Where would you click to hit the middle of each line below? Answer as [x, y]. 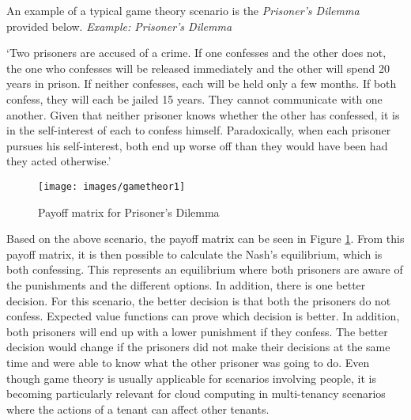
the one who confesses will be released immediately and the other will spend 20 [198, 68]
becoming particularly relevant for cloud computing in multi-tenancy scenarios [196, 394]
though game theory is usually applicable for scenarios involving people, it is [191, 378]
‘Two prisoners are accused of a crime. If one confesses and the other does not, [196, 53]
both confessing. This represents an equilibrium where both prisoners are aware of [205, 269]
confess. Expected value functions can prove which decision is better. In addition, [203, 316]
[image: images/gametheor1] [112, 186]
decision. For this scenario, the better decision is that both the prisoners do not [199, 300]
